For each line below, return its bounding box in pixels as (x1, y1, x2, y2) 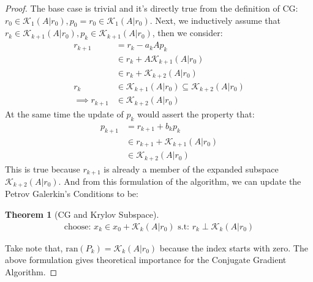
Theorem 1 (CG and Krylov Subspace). (5, 208, 159, 221)
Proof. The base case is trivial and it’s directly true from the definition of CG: (5, 2, 298, 14)
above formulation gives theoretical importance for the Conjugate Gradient (5, 253, 287, 266)
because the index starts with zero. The (159, 241, 308, 254)
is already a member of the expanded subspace (104, 162, 279, 175)
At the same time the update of (5, 107, 124, 120)
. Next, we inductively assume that (149, 13, 281, 26)
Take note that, (5, 241, 63, 254)
